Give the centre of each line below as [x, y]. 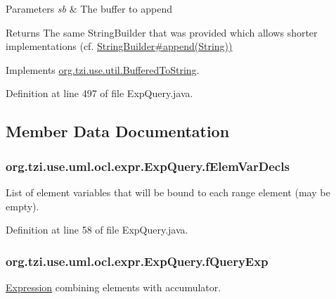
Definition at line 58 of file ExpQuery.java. [97, 230]
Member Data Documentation [118, 131]
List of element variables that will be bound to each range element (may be [168, 192]
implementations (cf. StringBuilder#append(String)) [119, 46]
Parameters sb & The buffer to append [89, 8]
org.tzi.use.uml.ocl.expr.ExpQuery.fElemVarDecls [148, 166]
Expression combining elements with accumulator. [114, 287]
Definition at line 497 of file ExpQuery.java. [99, 93]
